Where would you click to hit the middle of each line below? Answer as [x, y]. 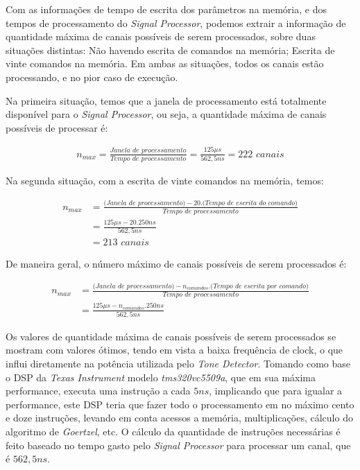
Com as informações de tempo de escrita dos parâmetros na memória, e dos [166, 9]
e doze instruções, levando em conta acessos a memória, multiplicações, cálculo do [179, 418]
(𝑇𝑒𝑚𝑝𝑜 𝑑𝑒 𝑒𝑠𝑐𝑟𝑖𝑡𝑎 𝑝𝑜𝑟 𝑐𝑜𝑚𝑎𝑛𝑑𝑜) [259, 287]
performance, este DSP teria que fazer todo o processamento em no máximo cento [180, 404]
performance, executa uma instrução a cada [98, 391]
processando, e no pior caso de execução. [92, 77]
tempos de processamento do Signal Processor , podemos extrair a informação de [176, 23]
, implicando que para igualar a [276, 391]
